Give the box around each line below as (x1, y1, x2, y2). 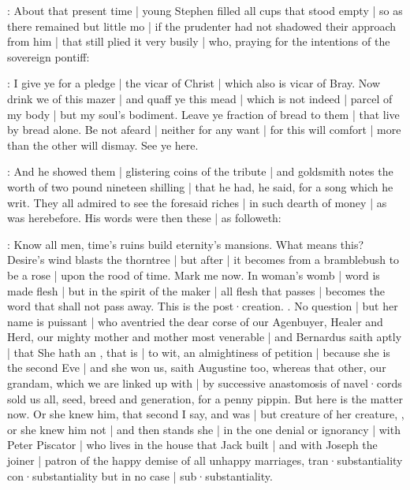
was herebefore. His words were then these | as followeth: (7, 210, 281, 226)
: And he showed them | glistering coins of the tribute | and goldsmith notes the (7, 163, 393, 180)
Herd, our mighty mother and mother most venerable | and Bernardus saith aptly (7, 329, 402, 345)
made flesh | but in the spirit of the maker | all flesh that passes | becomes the (7, 282, 385, 299)
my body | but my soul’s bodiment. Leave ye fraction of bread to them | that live (7, 106, 400, 122)
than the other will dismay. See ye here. (7, 136, 199, 153)
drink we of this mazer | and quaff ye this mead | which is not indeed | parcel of (7, 90, 393, 106)
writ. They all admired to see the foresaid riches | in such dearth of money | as (7, 194, 387, 210)
